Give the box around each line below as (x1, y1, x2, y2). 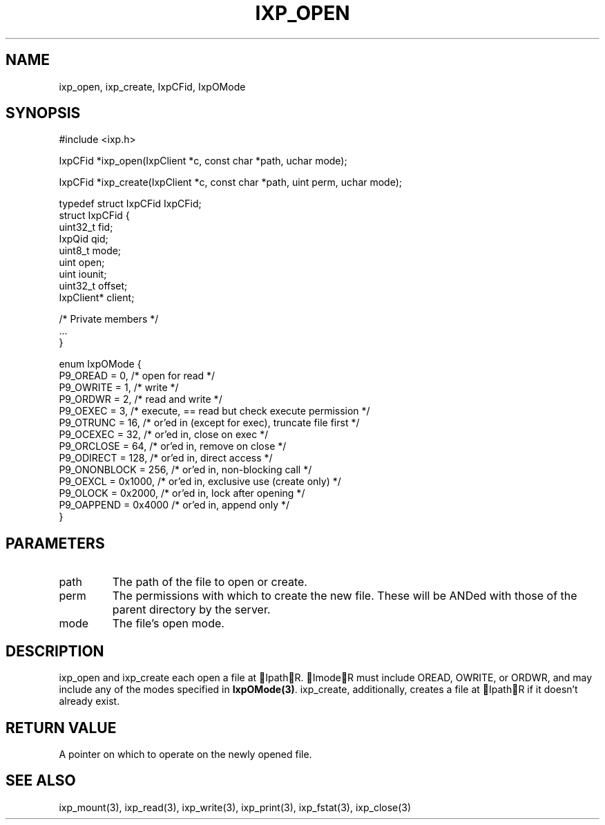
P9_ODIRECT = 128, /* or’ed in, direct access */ (59, 452, 273, 464)
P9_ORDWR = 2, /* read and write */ (59, 393, 222, 406)
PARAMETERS (6, 534, 105, 552)
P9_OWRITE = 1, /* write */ (59, 381, 179, 394)
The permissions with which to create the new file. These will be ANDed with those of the (112, 589, 577, 603)
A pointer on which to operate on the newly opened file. (59, 748, 312, 760)
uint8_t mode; (59, 245, 122, 257)
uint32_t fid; (59, 221, 113, 234)
